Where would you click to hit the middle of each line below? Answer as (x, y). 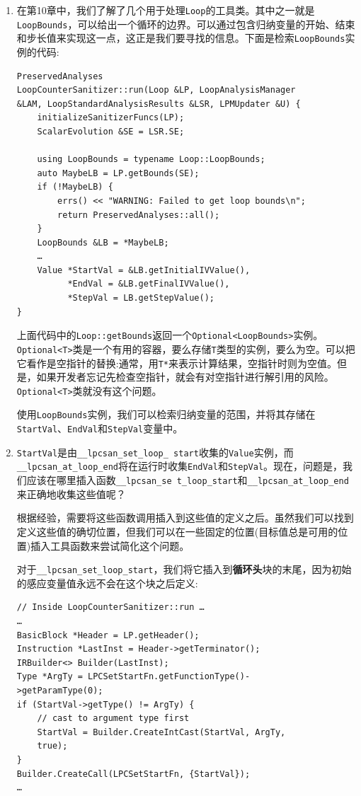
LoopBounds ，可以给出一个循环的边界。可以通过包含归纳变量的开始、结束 (186, 24)
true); (52, 746)
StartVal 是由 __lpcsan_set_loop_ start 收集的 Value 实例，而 (155, 452)
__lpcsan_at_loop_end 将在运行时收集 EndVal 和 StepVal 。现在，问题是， (180, 466)
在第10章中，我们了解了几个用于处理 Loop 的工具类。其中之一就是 (166, 10)
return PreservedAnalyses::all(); (139, 215)
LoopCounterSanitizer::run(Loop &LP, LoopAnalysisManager (156, 90)
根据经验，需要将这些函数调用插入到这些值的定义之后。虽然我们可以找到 (185, 518)
